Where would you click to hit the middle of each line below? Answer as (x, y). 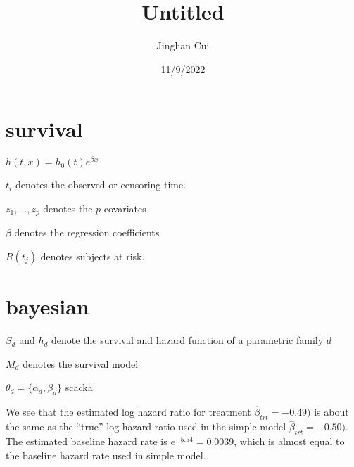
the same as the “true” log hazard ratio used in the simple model (146, 427)
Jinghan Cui (183, 45)
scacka (79, 387)
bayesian (48, 306)
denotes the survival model (81, 363)
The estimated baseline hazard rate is (87, 441)
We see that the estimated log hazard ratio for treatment (128, 412)
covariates (125, 208)
